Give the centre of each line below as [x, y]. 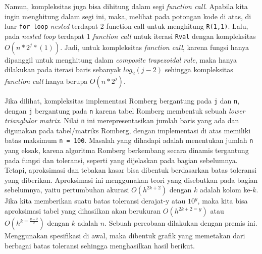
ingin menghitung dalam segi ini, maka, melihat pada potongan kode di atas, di [128, 16]
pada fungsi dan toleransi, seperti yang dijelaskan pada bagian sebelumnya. [121, 160]
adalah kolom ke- [226, 190]
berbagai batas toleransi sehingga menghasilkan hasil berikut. [100, 245]
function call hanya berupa [46, 81]
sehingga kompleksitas [199, 69]
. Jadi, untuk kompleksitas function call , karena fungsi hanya [155, 47]
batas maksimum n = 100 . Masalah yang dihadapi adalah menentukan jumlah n [129, 140]
